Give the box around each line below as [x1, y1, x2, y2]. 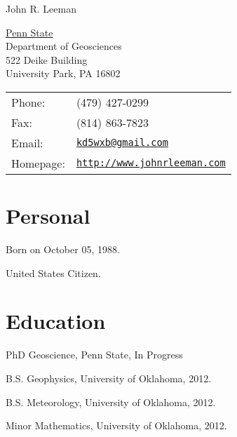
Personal [6, 201, 90, 230]
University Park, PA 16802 [6, 66, 121, 81]
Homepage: [11, 154, 65, 171]
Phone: [11, 93, 46, 110]
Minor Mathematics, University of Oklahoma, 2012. [6, 418, 227, 433]
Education [6, 307, 106, 335]
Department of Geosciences [6, 39, 122, 53]
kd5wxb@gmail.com [76, 137, 168, 149]
